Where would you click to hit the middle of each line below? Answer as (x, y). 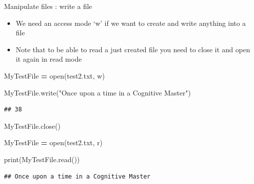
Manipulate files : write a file (48, 6)
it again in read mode (49, 59)
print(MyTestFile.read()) (42, 159)
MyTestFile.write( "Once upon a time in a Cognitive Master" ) (98, 92)
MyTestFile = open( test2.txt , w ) (54, 75)
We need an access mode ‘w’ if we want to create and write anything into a (131, 23)
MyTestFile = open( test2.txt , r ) (53, 142)
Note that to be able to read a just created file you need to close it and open (133, 49)
